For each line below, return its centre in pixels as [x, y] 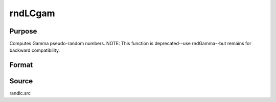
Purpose [23, 31]
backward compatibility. [35, 50]
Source [21, 81]
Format [21, 65]
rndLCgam [32, 13]
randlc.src [20, 93]
